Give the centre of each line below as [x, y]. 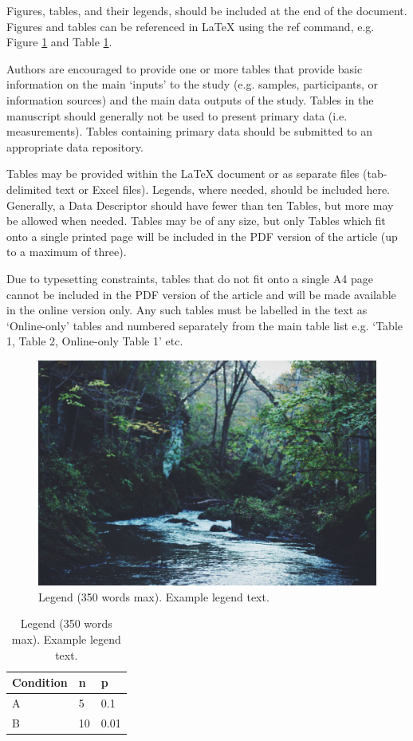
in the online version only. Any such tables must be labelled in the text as [187, 310]
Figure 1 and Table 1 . [59, 42]
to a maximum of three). [67, 252]
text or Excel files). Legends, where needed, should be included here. [223, 189]
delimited [29, 189]
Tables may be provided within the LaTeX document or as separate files [183, 173]
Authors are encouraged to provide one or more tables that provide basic [185, 68]
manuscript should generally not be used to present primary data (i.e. [177, 115]
